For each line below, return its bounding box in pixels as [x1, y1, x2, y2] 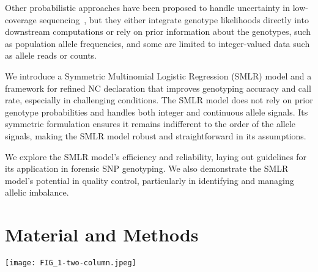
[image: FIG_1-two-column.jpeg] [5, 259, 136, 268]
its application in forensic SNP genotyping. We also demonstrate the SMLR [5, 162, 289, 175]
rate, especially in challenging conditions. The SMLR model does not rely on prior [5, 94, 313, 106]
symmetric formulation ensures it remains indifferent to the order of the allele [5, 117, 296, 130]
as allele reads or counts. [5, 49, 97, 62]
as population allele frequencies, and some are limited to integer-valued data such [5, 37, 310, 50]
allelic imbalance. [5, 186, 69, 199]
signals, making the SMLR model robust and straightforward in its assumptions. [5, 129, 306, 142]
